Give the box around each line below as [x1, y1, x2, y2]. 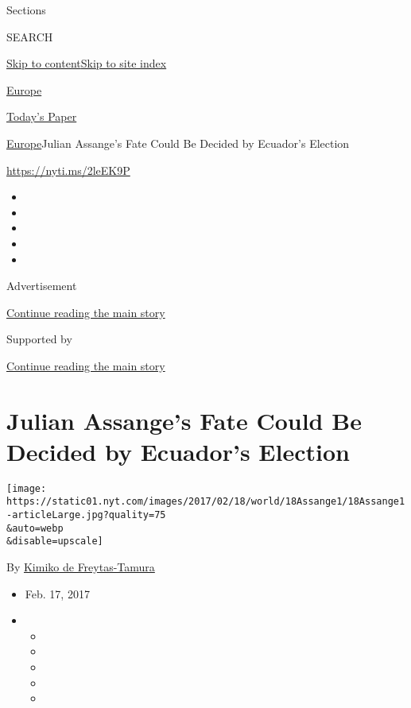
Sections [6, 2, 46, 17]
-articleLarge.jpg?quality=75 [6, 509, 166, 521]
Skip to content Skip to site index [6, 55, 167, 72]
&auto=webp [6, 522, 64, 534]
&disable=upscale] [6, 536, 103, 547]
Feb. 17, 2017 [25, 585, 90, 602]
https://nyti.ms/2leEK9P [6, 161, 130, 178]
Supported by [6, 331, 72, 347]
